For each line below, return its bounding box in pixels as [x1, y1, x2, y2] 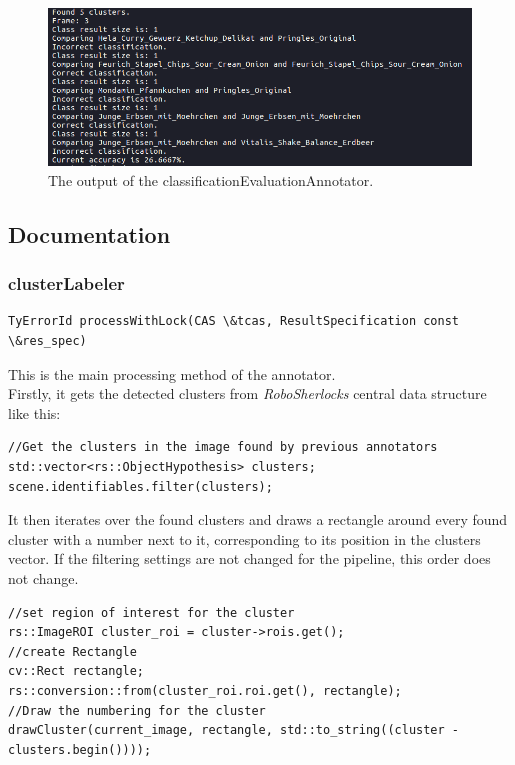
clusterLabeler [8, 271, 125, 296]
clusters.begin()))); [8, 742, 152, 757]
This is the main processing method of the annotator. [8, 363, 336, 384]
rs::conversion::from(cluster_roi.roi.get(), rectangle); [8, 683, 402, 698]
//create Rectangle [8, 644, 137, 659]
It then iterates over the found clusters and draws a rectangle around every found [8, 509, 508, 530]
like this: [8, 402, 61, 423]
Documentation [8, 218, 171, 249]
